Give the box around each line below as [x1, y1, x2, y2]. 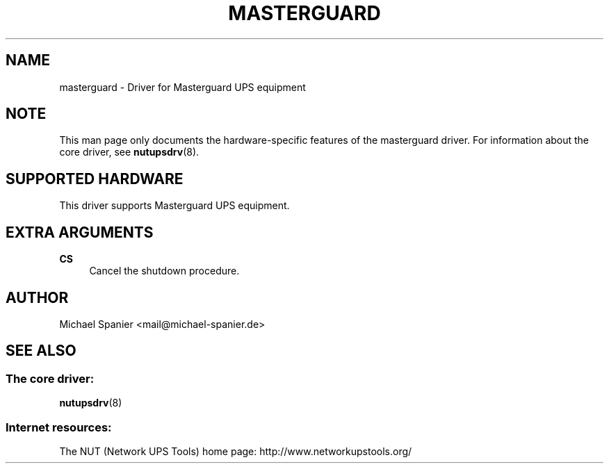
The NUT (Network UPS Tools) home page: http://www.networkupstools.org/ [59, 445, 412, 457]
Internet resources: [6, 420, 112, 434]
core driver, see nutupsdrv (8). [59, 146, 200, 158]
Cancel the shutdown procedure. [89, 265, 240, 277]
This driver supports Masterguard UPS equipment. [59, 199, 290, 212]
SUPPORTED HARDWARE [6, 170, 184, 188]
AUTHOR [6, 288, 69, 306]
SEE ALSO [6, 342, 76, 360]
